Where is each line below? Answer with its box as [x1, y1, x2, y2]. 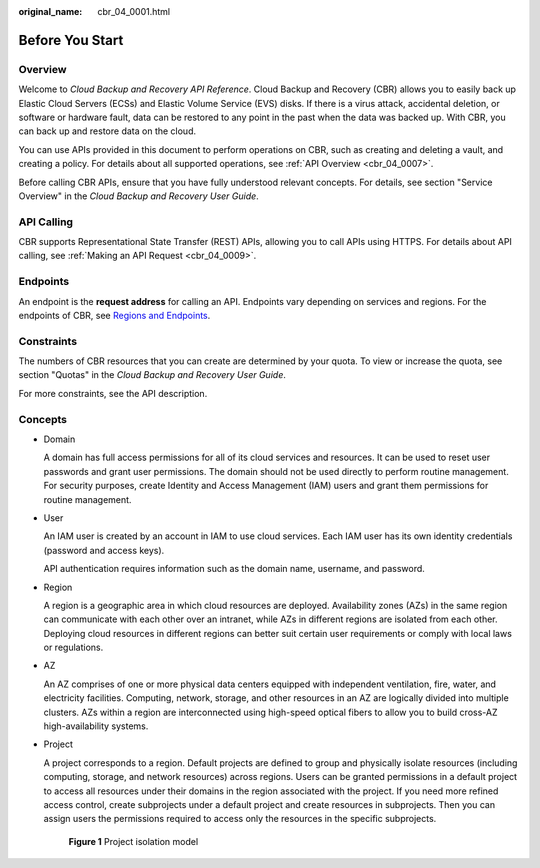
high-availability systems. [43, 720, 149, 732]
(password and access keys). [43, 544, 165, 556]
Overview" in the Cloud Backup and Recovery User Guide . [18, 190, 259, 202]
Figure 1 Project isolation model [68, 835, 199, 847]
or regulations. [43, 641, 104, 654]
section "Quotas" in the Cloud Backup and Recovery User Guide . [18, 369, 287, 381]
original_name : [18, 6, 83, 17]
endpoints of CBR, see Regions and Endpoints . [18, 309, 211, 321]
